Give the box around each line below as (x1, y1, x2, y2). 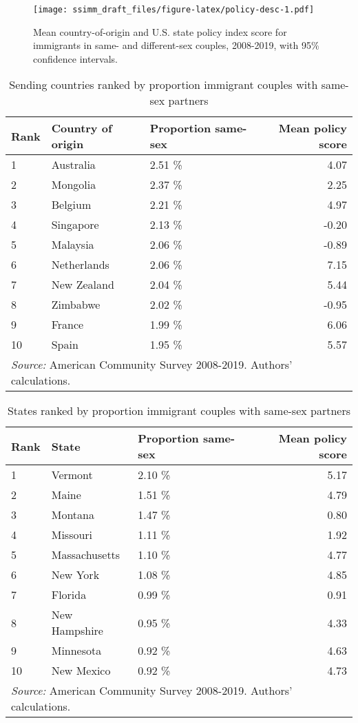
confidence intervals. (33, 51, 118, 65)
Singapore (51, 216, 99, 233)
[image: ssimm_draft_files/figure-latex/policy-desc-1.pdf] (33, 5, 315, 14)
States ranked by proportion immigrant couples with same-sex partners (7, 403, 351, 419)
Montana (51, 507, 94, 523)
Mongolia (51, 176, 96, 193)
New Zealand (51, 276, 114, 293)
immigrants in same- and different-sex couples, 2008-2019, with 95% (33, 38, 319, 52)
